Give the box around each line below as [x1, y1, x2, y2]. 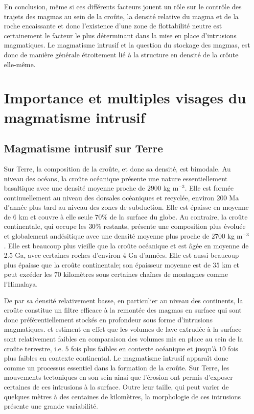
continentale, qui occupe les [4, 221, 87, 231]
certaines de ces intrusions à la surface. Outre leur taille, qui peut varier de [4, 381, 229, 391]
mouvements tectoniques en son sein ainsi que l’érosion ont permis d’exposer [4, 372, 233, 382]
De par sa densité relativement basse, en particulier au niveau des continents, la [4, 295, 243, 305]
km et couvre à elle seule [19, 211, 93, 221]
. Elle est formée [185, 183, 234, 193]
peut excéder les [4, 269, 52, 279]
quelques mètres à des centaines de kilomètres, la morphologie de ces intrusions [4, 391, 241, 401]
